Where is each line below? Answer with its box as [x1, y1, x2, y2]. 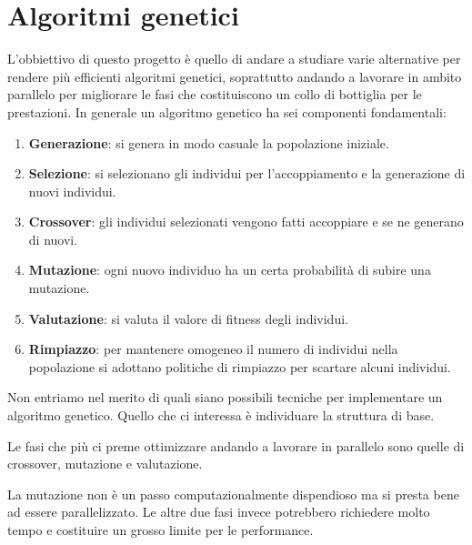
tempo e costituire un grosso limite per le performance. [7, 520, 314, 539]
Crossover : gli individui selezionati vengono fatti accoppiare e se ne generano [28, 212, 464, 231]
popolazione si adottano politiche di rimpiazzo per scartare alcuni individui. [28, 357, 451, 376]
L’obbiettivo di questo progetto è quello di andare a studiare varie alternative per [7, 49, 461, 68]
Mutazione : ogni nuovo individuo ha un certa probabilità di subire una [28, 260, 431, 279]
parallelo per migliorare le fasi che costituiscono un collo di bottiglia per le [7, 85, 422, 104]
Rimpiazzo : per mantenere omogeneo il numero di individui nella [28, 339, 398, 358]
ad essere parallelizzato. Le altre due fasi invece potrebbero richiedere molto [7, 502, 430, 521]
